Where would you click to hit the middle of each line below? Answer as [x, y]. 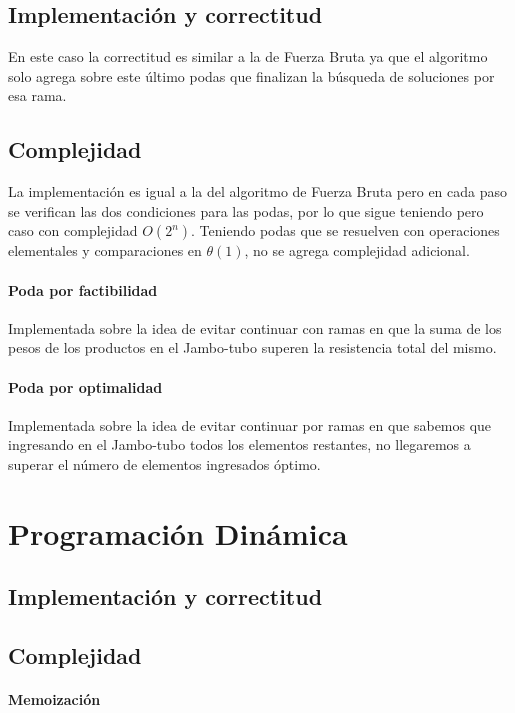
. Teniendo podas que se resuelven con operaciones [345, 230]
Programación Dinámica [178, 532]
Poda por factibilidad [83, 289]
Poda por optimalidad [85, 386]
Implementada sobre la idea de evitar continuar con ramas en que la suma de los [255, 327]
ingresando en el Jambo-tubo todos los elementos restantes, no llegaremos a [239, 444]
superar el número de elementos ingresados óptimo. [164, 463]
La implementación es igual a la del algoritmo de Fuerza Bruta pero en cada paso [258, 191]
